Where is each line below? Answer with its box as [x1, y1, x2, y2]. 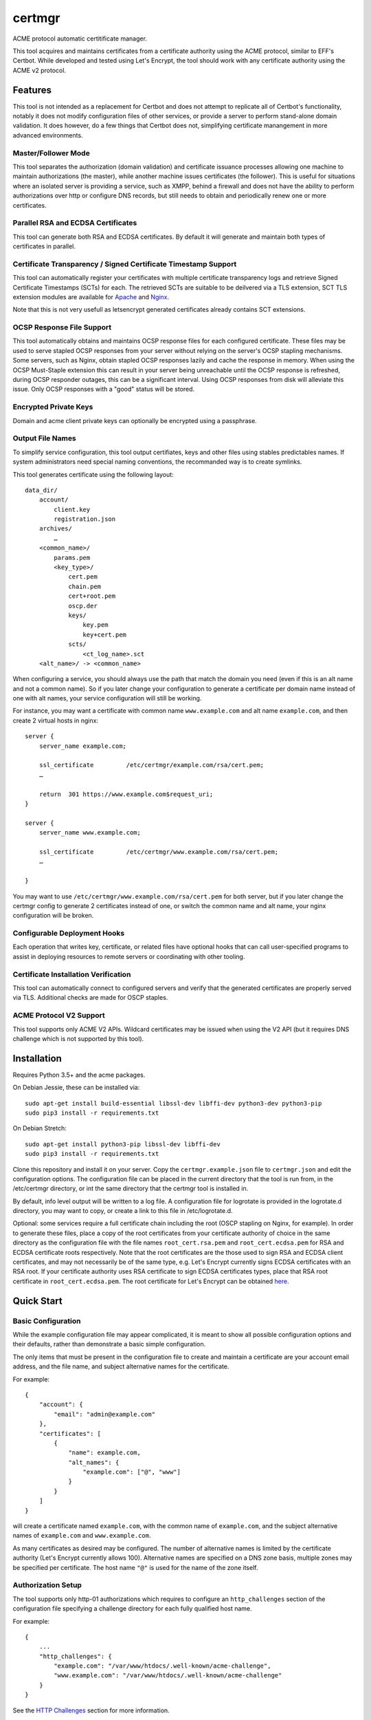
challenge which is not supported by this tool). [12, 1034, 144, 1042]
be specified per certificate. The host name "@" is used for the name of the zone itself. [12, 1563, 258, 1571]
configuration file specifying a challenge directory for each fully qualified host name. [12, 1604, 252, 1613]
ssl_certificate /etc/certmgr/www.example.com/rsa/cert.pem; [38, 848, 279, 856]
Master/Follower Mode [12, 148, 91, 158]
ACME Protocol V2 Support [12, 1011, 106, 1020]
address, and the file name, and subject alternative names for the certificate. [12, 1362, 229, 1370]
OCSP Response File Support [12, 323, 112, 332]
